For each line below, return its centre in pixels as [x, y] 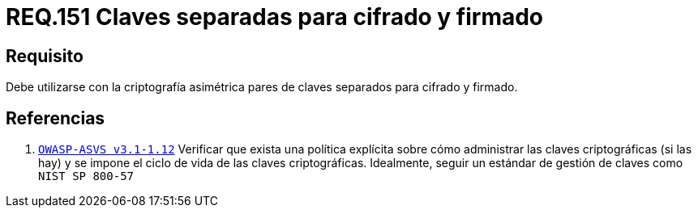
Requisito [45, 56]
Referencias [56, 118]
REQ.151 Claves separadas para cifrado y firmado [275, 17]
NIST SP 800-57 [86, 176]
